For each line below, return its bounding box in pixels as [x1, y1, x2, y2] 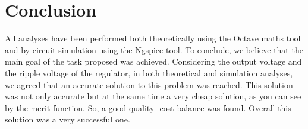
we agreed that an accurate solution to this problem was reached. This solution [5, 78, 293, 91]
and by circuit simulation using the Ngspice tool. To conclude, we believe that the [5, 43, 303, 56]
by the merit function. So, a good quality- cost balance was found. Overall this [5, 101, 291, 114]
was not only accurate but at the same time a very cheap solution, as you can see [5, 90, 301, 102]
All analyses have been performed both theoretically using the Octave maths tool [5, 32, 301, 44]
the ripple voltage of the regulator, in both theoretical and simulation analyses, [5, 66, 293, 79]
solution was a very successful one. [5, 113, 130, 125]
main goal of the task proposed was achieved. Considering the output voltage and [5, 55, 302, 67]
